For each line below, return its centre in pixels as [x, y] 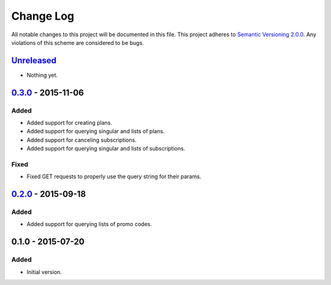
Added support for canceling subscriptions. [82, 140]
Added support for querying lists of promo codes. [89, 224]
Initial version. [44, 272]
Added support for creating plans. [70, 123]
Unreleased [34, 61]
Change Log [43, 16]
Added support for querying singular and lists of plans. [96, 131]
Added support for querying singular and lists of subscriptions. [106, 149]
